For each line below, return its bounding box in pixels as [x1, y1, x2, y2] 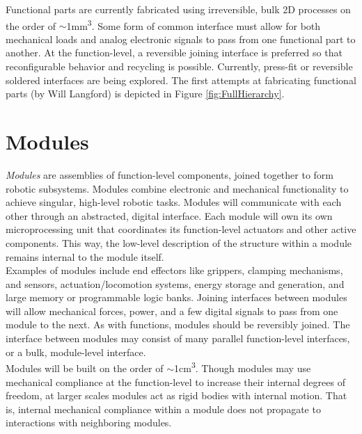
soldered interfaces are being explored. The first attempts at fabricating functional [6, 72, 356, 87]
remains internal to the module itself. [6, 249, 164, 264]
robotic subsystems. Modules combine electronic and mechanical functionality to [6, 181, 349, 195]
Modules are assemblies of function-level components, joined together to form [6, 167, 333, 182]
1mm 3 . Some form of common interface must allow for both [66, 16, 321, 33]
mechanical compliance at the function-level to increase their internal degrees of [6, 374, 345, 389]
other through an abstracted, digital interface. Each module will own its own [6, 208, 333, 223]
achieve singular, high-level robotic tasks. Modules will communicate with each [6, 195, 342, 209]
